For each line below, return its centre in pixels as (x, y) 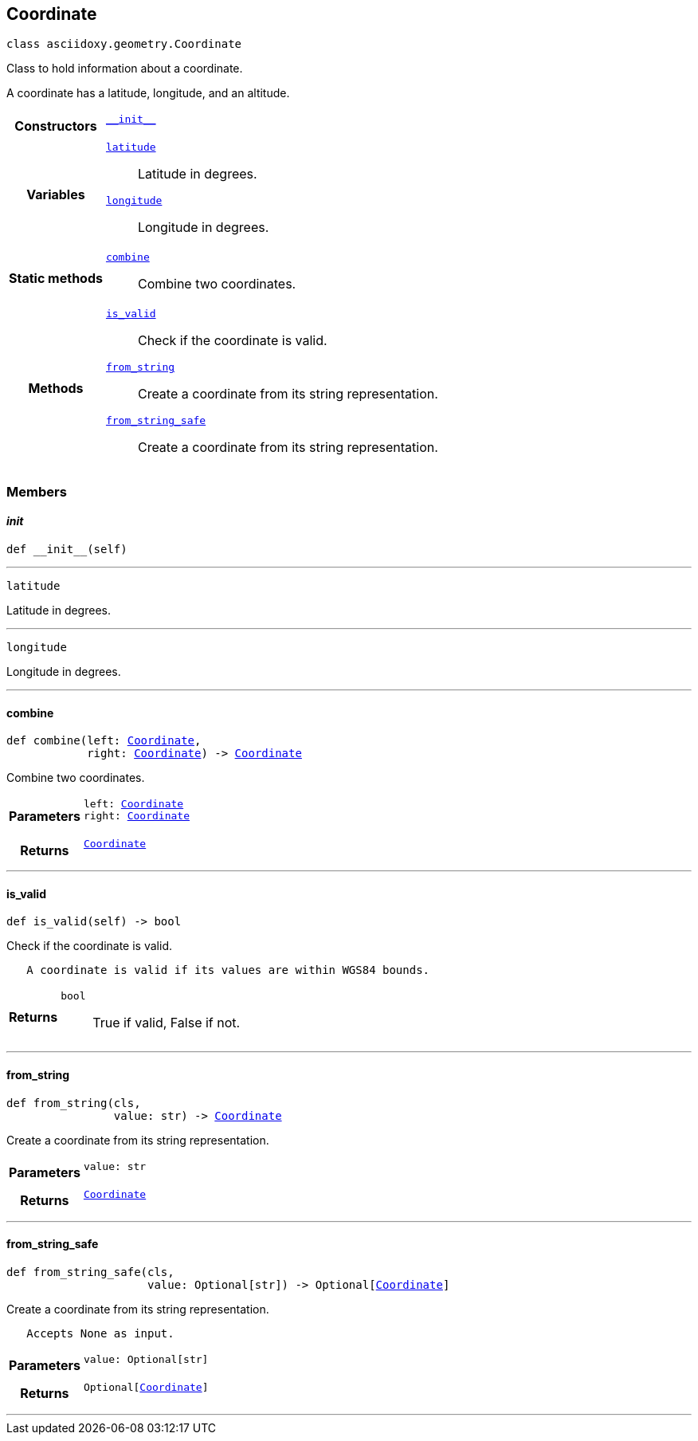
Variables (56, 195)
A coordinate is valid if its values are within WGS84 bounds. (228, 970)
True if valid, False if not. (167, 1023)
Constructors (56, 126)
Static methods (56, 278)
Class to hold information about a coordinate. (125, 69)
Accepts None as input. (100, 1333)
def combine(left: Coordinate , (104, 741)
